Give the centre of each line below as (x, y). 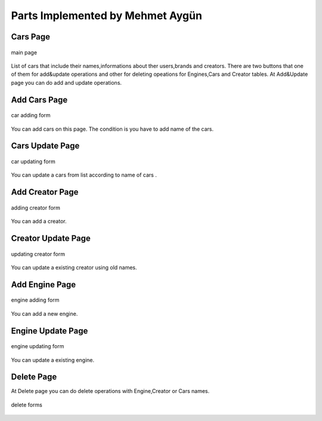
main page (24, 52)
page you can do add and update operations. (66, 82)
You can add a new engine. (44, 314)
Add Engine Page (44, 285)
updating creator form (38, 254)
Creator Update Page (51, 238)
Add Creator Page (45, 192)
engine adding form (35, 300)
